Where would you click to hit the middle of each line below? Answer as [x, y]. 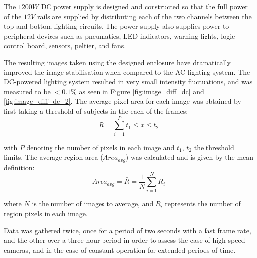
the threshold [214, 147]
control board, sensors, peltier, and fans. [65, 45]
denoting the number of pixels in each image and [101, 147]
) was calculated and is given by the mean [189, 157]
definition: [19, 167]
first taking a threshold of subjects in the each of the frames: [96, 110]
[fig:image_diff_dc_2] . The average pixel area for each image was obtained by [123, 101]
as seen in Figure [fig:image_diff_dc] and [141, 91]
